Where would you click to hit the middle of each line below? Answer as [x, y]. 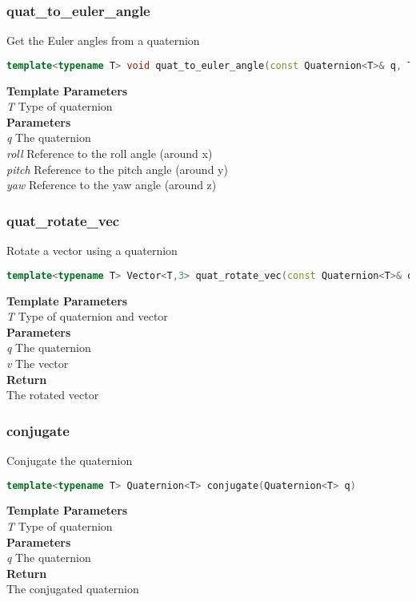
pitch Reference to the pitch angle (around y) [117, 169]
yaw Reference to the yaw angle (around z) [112, 185]
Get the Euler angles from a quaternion [103, 40]
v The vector [38, 363]
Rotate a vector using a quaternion [92, 250]
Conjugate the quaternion [70, 460]
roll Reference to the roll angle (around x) [110, 154]
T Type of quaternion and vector [87, 316]
